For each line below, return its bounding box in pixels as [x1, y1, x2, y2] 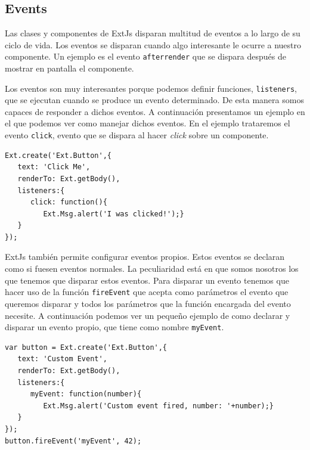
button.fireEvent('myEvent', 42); [5, 436, 142, 445]
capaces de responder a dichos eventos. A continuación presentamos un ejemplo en [5, 105, 305, 117]
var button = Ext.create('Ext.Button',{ [5, 343, 168, 352]
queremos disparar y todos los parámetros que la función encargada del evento [5, 297, 291, 309]
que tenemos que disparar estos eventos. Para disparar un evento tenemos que [5, 274, 289, 286]
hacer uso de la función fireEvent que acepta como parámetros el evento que [5, 285, 289, 298]
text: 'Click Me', [17, 163, 91, 172]
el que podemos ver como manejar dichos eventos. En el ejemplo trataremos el [5, 117, 290, 129]
